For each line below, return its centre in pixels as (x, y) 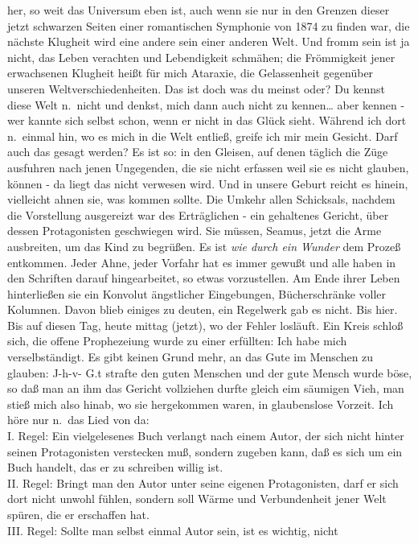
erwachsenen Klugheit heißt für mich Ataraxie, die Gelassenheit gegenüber (191, 73)
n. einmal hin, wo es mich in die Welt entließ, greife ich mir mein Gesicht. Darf (203, 136)
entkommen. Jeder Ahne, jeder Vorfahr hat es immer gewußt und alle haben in (202, 262)
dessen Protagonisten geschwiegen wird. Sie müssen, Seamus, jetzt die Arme (195, 231)
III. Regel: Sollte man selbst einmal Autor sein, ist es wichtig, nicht (173, 530)
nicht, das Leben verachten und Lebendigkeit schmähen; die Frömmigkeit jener (201, 57)
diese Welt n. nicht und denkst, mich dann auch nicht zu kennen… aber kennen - (206, 104)
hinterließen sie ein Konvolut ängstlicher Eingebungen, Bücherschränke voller (197, 293)
